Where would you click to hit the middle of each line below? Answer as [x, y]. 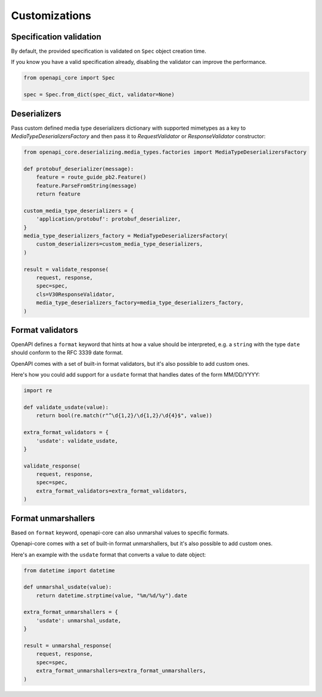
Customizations [51, 16]
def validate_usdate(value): [66, 407]
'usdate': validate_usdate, [77, 441]
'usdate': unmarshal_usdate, [79, 620]
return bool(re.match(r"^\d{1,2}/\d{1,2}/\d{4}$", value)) [124, 416]
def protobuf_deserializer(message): [79, 169]
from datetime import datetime [69, 570]
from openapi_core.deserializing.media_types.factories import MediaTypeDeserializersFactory [165, 152]
